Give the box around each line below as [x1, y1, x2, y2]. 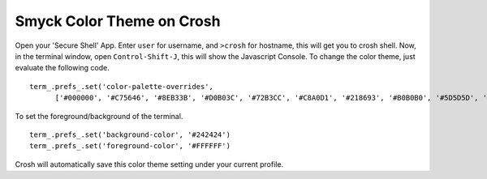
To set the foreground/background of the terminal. [15, 111, 183, 121]
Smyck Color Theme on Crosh [15, 12, 221, 30]
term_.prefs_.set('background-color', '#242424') [29, 130, 231, 139]
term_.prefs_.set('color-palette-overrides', [29, 82, 214, 91]
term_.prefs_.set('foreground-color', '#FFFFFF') [29, 142, 231, 151]
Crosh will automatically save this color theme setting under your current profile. [15, 159, 284, 169]
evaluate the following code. [15, 63, 110, 73]
